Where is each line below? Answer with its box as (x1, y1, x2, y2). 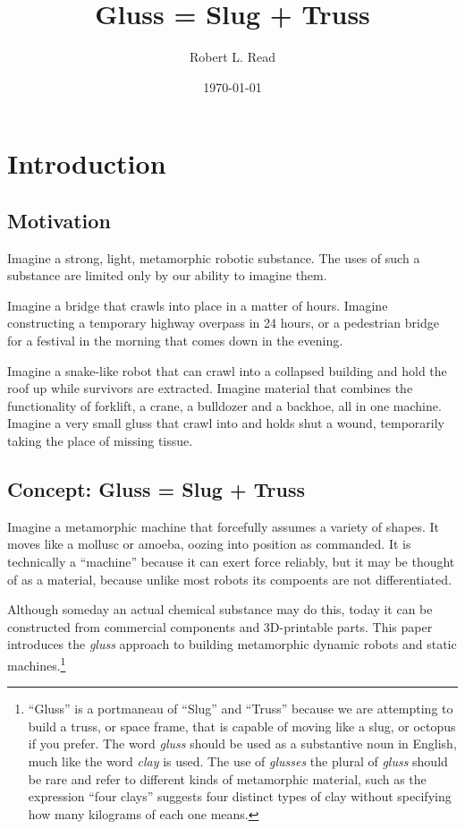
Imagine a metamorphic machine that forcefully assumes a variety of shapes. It (7, 517, 440, 535)
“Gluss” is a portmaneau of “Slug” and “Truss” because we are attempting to (28, 699, 453, 718)
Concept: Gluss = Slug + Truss (7, 475, 306, 503)
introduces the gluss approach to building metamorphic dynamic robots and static (7, 635, 457, 654)
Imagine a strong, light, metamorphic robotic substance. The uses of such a (7, 248, 420, 267)
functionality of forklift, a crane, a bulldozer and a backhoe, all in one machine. (7, 396, 442, 414)
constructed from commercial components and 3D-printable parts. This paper (7, 617, 433, 636)
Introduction (7, 145, 166, 182)
